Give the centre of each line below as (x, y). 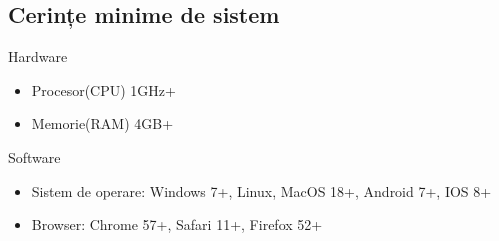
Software (34, 156)
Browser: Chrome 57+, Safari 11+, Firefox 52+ (177, 224)
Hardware (38, 56)
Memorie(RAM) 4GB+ (102, 123)
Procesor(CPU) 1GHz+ (103, 89)
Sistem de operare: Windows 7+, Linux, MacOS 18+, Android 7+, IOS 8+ (261, 190)
